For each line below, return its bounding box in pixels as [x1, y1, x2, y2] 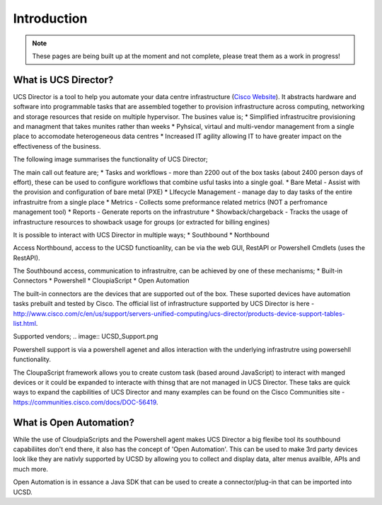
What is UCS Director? [13, 74, 114, 86]
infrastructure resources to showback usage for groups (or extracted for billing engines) [13, 217, 270, 226]
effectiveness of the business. [13, 142, 101, 150]
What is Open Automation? [13, 416, 134, 429]
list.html [13, 319, 37, 328]
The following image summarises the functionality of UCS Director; [13, 155, 208, 164]
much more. [13, 465, 49, 473]
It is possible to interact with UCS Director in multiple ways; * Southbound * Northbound [13, 230, 270, 239]
